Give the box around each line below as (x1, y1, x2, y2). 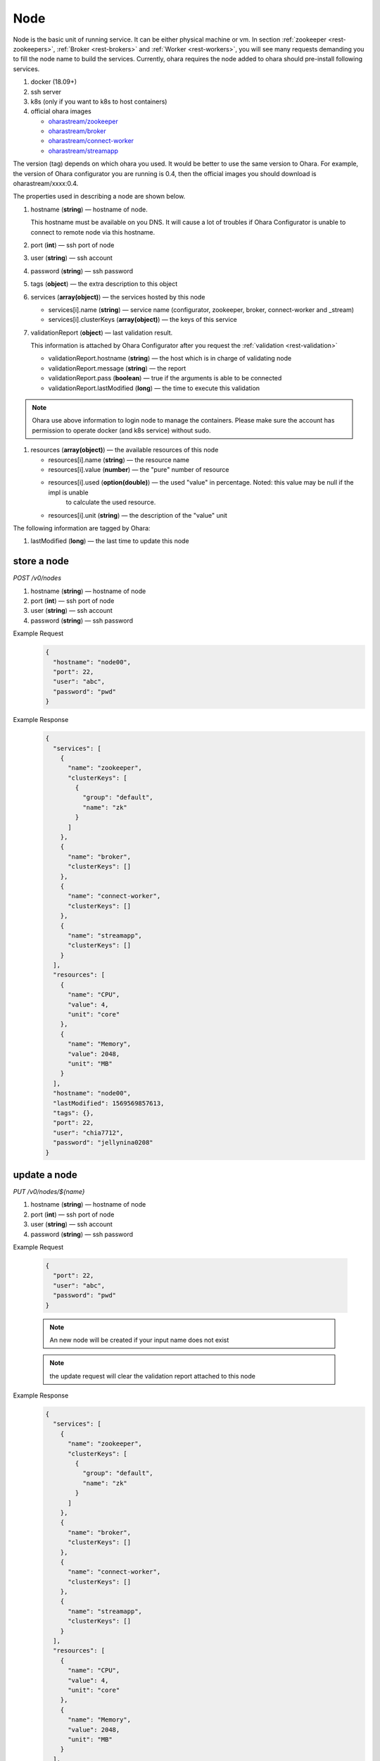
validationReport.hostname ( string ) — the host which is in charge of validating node (48, 354, 292, 363)
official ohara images (30, 107, 91, 116)
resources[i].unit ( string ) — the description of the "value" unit (48, 511, 228, 519)
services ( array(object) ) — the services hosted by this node (30, 292, 205, 301)
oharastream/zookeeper (48, 117, 119, 125)
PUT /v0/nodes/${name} (13, 1188, 85, 1196)
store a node (13, 555, 70, 567)
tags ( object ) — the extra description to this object (30, 280, 178, 288)
